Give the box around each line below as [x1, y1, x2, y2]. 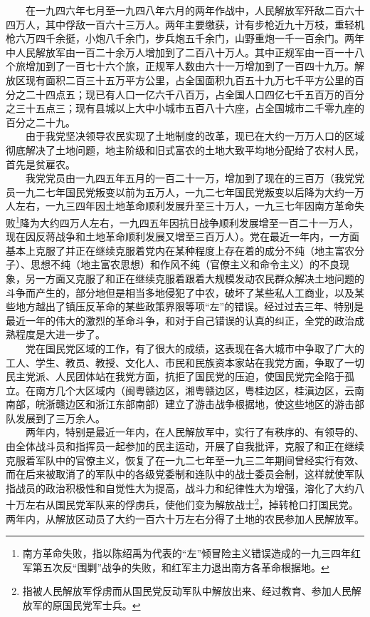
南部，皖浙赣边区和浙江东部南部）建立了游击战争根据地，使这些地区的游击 [6, 397, 354, 412]
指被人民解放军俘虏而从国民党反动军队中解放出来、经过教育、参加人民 [22, 583, 351, 598]
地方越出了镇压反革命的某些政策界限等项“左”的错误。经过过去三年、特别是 [15, 299, 364, 314]
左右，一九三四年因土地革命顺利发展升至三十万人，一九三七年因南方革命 [15, 198, 354, 213]
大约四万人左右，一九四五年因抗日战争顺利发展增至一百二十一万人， [39, 215, 359, 230]
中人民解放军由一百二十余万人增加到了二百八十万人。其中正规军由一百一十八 [6, 44, 364, 59]
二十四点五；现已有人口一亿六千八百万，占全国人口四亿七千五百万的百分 [25, 86, 364, 101]
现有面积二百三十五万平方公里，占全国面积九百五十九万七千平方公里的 [25, 72, 354, 87]
